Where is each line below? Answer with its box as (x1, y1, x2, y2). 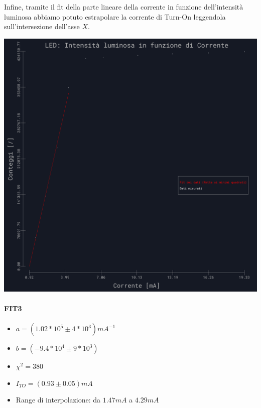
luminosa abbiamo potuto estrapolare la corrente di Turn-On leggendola (4, 11, 226, 22)
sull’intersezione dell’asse (4, 21, 80, 32)
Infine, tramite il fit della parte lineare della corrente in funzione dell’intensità (4, 2, 243, 12)
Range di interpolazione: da (16, 394, 101, 405)
